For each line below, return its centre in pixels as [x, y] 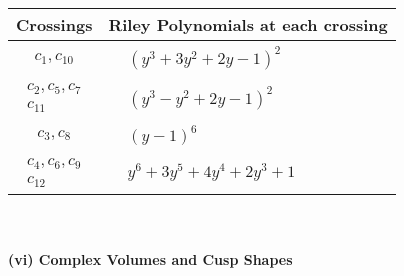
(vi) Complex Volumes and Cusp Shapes [150, 259]
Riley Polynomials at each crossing [248, 24]
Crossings [54, 24]
